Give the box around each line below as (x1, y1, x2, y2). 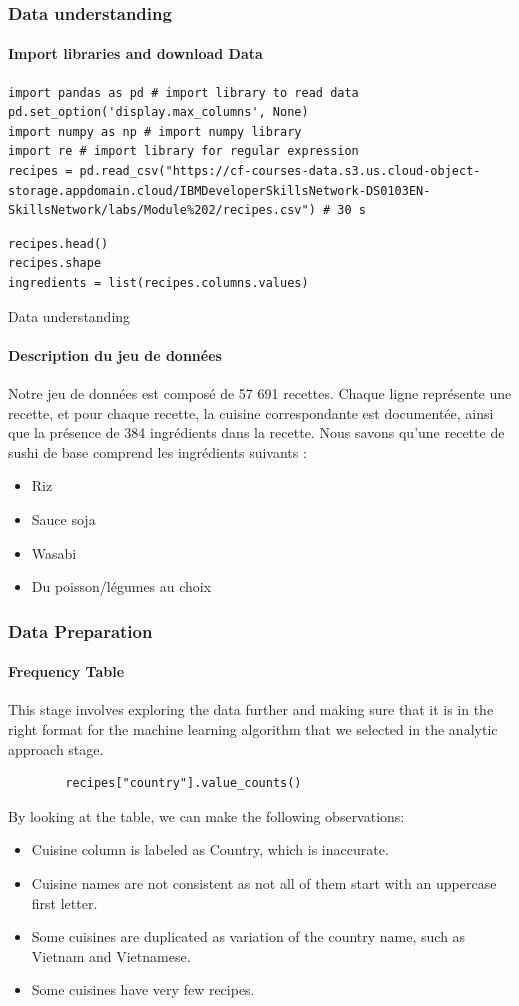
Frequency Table (8, 661, 125, 682)
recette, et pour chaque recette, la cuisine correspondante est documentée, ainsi (8, 402, 494, 423)
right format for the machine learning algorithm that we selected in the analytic (8, 718, 498, 739)
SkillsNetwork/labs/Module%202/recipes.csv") (8, 203, 316, 218)
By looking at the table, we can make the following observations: (8, 805, 405, 826)
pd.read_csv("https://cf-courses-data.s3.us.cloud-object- (79, 164, 481, 179)
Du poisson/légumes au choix (31, 576, 212, 597)
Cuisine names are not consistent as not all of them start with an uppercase (31, 872, 497, 893)
